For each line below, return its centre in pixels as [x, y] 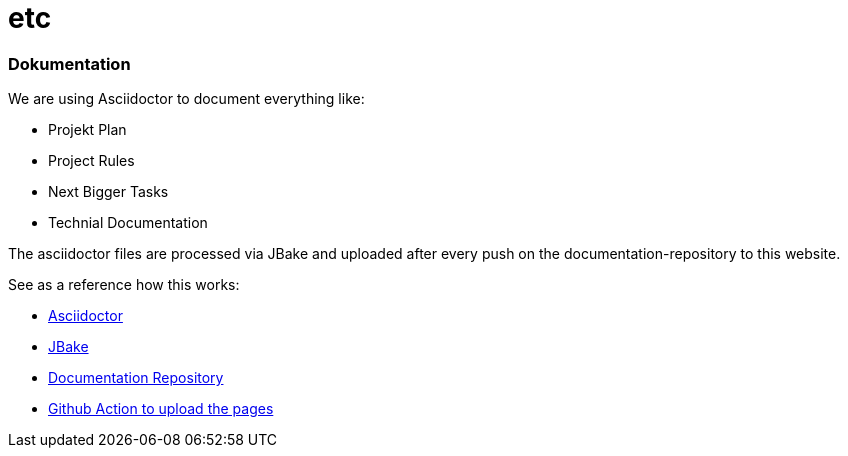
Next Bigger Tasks [108, 192]
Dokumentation [69, 63]
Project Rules [91, 161]
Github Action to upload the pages [161, 409]
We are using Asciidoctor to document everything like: [186, 99]
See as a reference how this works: [124, 285]
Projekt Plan [87, 130]
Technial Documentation [128, 223]
